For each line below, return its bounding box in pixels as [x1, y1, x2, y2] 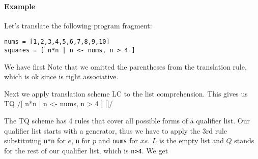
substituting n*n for [4, 135, 66, 146]
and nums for [98, 135, 138, 146]
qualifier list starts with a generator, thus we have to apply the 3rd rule [4, 125, 227, 136]
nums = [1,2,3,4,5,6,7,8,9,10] [4, 38, 110, 46]
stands [234, 135, 254, 146]
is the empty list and [159, 135, 224, 146]
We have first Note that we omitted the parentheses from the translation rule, [4, 61, 247, 72]
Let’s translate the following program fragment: [4, 20, 152, 30]
